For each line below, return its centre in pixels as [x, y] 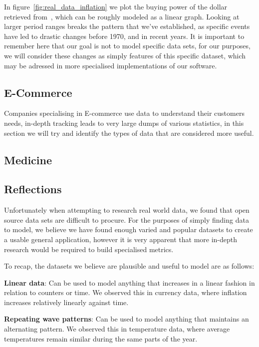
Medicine [28, 160]
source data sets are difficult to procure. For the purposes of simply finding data [127, 219]
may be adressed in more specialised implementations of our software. [111, 65]
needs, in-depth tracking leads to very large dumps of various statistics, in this [124, 123]
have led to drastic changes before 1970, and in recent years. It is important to [124, 36]
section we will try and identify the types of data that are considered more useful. [129, 133]
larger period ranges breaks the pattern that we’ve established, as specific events [127, 26]
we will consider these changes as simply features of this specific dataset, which [125, 55]
